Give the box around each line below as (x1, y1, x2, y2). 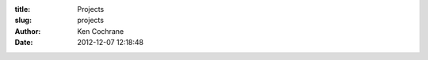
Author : (14, 26, 41, 36)
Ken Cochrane (77, 26, 124, 36)
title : (14, 5, 31, 13)
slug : (14, 16, 32, 25)
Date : (14, 38, 33, 47)
